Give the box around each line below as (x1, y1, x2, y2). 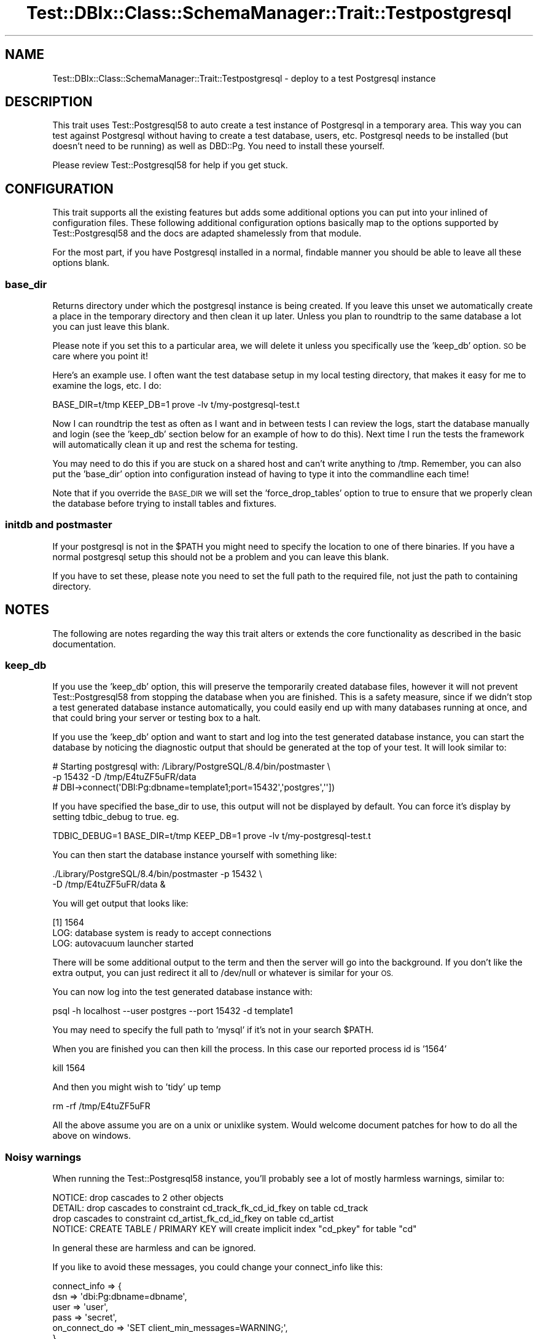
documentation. (52, 638, 116, 649)
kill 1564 (52, 1063, 85, 1074)
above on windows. (52, 1130, 131, 1141)
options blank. (52, 257, 110, 268)
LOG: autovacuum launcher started (52, 938, 194, 949)
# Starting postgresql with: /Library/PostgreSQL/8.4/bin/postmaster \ (52, 761, 330, 772)
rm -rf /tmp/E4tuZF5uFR (52, 1101, 150, 1112)
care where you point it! (52, 351, 148, 362)
